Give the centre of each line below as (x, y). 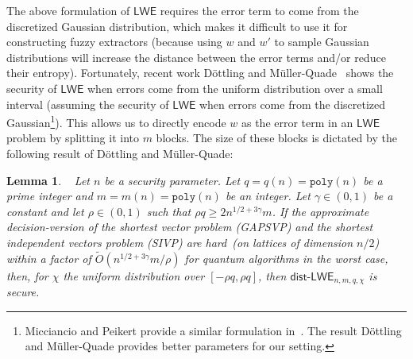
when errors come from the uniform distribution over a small (235, 88)
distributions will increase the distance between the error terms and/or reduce (196, 57)
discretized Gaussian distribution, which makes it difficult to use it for (177, 26)
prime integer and (50, 196)
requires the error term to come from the (259, 10)
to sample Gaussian (322, 42)
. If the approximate (320, 211)
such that (169, 211)
